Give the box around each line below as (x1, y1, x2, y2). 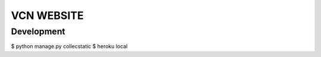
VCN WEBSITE (11, 9, 84, 22)
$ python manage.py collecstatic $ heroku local (11, 43, 128, 50)
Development (11, 26, 65, 37)
